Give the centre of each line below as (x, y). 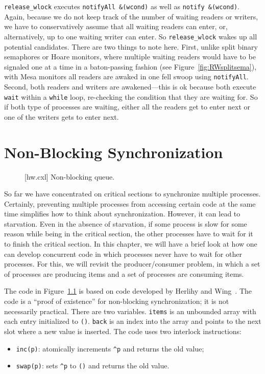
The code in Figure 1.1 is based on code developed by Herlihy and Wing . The (128, 291)
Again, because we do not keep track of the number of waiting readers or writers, (131, 16)
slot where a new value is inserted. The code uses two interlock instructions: (123, 331)
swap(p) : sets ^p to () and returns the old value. (93, 366)
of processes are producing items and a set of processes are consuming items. (124, 273)
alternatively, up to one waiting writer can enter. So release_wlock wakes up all (131, 36)
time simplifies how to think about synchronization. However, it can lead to (122, 214)
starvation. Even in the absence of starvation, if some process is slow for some (126, 223)
